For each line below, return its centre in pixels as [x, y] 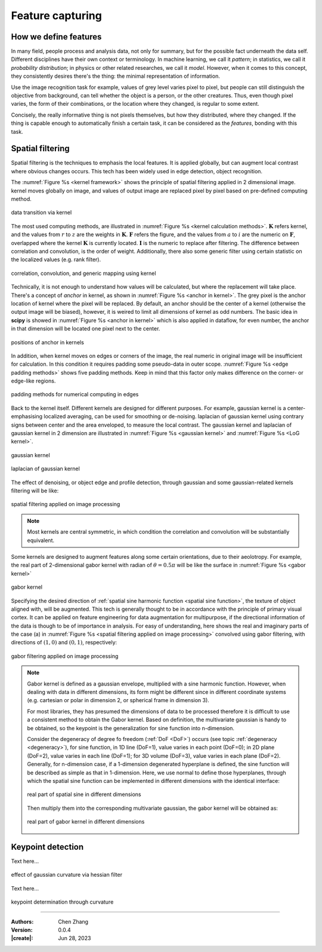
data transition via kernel [41, 213]
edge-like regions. [33, 381]
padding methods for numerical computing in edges [75, 394]
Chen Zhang [73, 922]
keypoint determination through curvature [62, 902]
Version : [22, 930]
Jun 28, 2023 [75, 938]
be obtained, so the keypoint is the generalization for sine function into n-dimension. [131, 728]
